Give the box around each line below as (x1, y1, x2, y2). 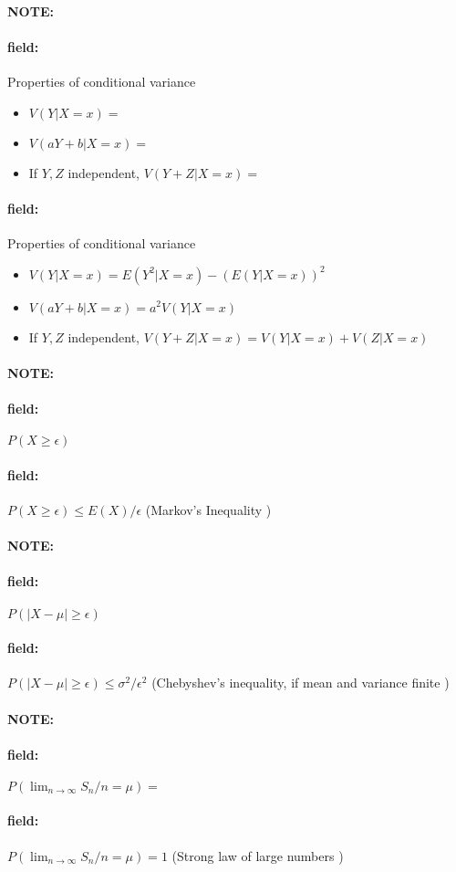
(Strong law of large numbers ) (171, 846, 344, 865)
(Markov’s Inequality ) (145, 499, 272, 519)
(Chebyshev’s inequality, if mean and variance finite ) (151, 673, 450, 692)
